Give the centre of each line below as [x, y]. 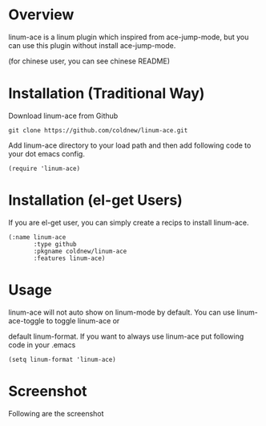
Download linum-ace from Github [63, 116]
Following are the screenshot [56, 413]
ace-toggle [27, 321]
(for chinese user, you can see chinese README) [89, 61]
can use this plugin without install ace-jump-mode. [92, 45]
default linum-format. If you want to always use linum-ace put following [126, 336]
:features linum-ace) [69, 258]
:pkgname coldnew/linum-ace [80, 251]
